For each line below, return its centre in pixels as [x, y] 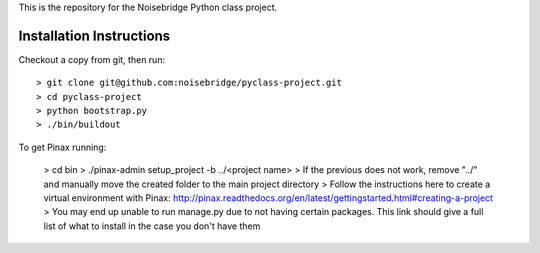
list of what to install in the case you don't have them [152, 226]
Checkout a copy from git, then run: [91, 59]
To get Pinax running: [62, 147]
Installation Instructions [94, 35]
